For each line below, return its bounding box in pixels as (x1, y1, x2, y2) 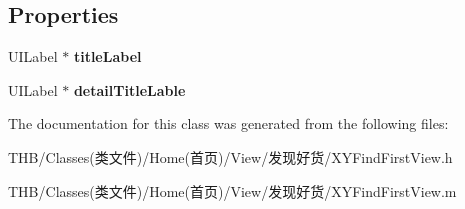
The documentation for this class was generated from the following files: (8, 113, 449, 134)
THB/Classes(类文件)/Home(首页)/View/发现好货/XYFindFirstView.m (8, 180, 457, 201)
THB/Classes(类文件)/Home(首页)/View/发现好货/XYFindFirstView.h (8, 146, 453, 167)
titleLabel (73, 46, 142, 67)
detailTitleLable (73, 79, 186, 100)
